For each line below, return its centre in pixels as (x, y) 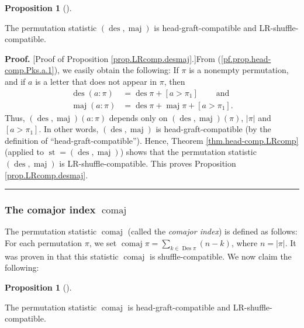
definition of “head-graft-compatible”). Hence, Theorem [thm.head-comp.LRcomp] (152, 140)
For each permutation (44, 243)
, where (244, 243)
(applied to (24, 152)
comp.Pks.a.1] (30, 70)
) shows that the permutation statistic (188, 152)
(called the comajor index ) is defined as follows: (213, 231)
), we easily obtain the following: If (116, 70)
